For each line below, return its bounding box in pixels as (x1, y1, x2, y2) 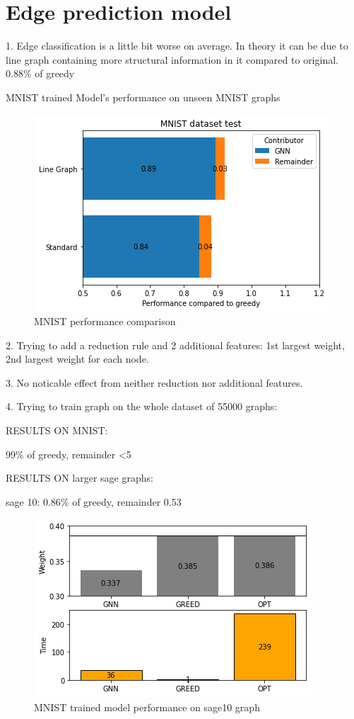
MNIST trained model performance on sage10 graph (34, 700, 260, 715)
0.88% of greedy (6, 66, 75, 81)
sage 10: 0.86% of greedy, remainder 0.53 (6, 494, 182, 509)
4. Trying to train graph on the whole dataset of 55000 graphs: (6, 399, 278, 414)
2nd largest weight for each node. (6, 351, 149, 366)
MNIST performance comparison (34, 314, 176, 329)
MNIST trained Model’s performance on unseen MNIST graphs (6, 89, 281, 104)
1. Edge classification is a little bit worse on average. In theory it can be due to (6, 38, 348, 53)
